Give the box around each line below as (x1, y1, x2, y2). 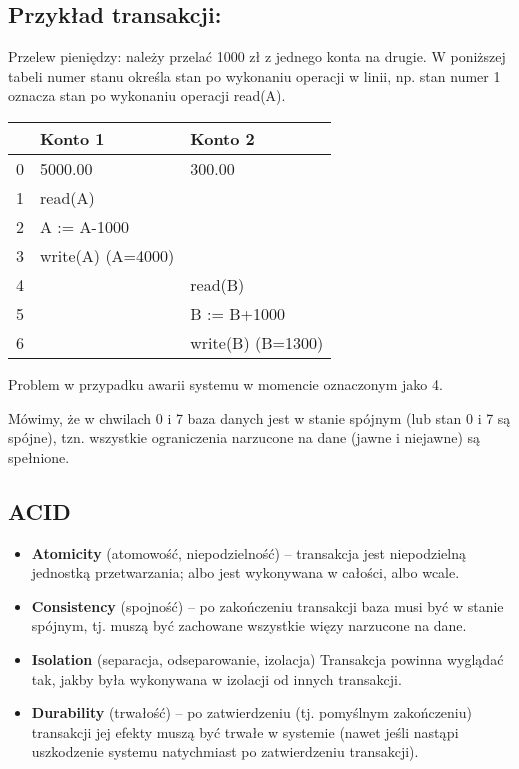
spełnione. (8, 446, 70, 467)
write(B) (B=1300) (190, 330, 324, 354)
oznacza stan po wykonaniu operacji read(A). (8, 85, 286, 106)
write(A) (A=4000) (40, 243, 175, 267)
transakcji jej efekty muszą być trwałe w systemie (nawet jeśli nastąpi (31, 721, 459, 742)
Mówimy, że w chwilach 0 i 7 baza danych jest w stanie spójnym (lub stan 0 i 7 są (8, 407, 511, 428)
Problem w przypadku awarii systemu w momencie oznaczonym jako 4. (8, 373, 443, 394)
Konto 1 (40, 126, 105, 150)
